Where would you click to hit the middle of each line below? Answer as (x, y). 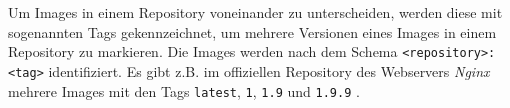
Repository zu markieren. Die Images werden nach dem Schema (203, 51)
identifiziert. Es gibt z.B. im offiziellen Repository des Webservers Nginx (269, 70)
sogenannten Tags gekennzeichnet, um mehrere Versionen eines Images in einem (252, 31)
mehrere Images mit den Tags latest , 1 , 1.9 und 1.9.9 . (184, 90)
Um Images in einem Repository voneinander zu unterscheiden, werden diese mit (255, 12)
